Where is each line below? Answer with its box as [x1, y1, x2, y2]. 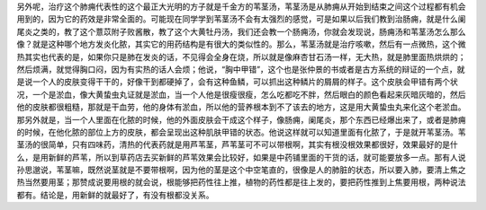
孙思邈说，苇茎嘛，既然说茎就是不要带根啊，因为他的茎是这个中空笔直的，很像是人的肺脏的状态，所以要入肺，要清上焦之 [16, 164, 466, 175]
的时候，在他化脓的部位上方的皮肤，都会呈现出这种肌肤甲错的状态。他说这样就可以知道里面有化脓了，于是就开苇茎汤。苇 [16, 127, 466, 137]
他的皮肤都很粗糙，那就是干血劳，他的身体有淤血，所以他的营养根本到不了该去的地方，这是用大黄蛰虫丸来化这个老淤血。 [16, 101, 466, 112]
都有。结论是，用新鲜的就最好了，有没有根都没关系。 [16, 189, 214, 200]
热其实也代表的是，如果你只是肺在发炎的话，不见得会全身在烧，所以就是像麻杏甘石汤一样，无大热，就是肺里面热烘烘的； [16, 51, 466, 62]
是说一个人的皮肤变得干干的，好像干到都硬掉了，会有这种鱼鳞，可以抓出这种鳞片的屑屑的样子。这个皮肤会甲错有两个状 [16, 76, 458, 87]
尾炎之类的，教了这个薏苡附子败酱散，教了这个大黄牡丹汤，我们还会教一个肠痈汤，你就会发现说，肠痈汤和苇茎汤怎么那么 [16, 26, 466, 37]
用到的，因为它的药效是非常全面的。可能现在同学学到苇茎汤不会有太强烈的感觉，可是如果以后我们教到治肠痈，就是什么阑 [16, 13, 466, 24]
